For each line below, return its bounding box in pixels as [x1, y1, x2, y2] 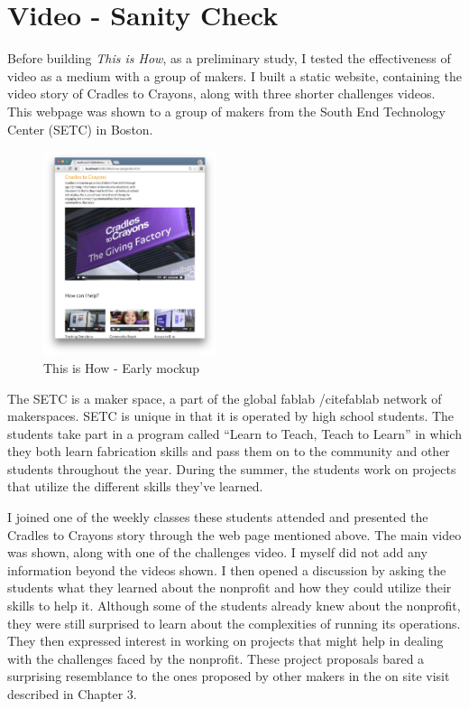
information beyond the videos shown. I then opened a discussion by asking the [7, 560, 446, 579]
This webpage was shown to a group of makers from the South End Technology [7, 101, 446, 120]
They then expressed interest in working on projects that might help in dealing [7, 631, 444, 650]
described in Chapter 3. [7, 685, 137, 704]
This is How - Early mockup [43, 358, 200, 377]
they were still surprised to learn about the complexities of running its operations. [7, 613, 461, 632]
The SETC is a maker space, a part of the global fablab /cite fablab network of [7, 388, 442, 407]
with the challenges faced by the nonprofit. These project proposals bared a [7, 648, 425, 667]
